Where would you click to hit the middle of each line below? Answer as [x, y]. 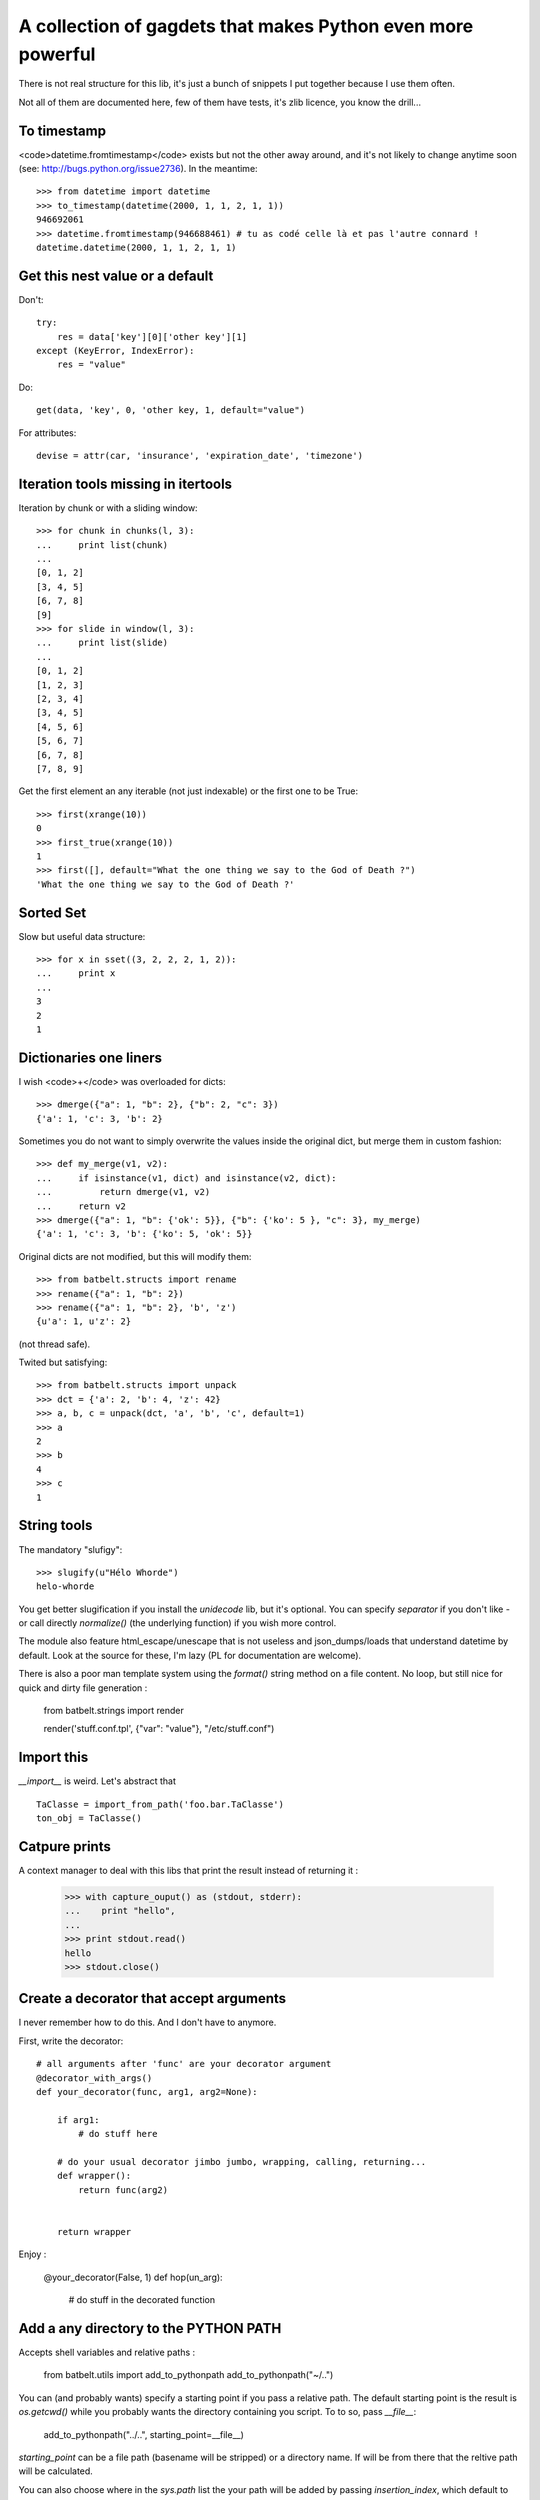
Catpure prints [65, 1846]
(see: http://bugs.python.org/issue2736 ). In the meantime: [138, 169]
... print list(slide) [102, 643]
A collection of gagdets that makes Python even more [246, 26]
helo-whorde [65, 1586]
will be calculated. [56, 2471]
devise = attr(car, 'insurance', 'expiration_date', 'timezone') [200, 456]
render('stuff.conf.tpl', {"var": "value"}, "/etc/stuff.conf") [159, 1729]
